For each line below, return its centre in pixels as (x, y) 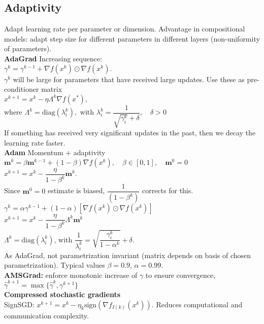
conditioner (22, 89)
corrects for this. (168, 190)
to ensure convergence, (180, 275)
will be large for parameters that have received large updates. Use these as (129, 79)
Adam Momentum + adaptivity (55, 152)
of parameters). (28, 48)
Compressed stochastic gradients (62, 294)
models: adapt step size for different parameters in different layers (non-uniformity (132, 38)
